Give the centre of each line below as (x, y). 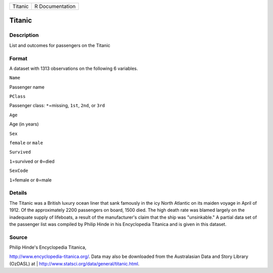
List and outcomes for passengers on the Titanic (60, 45)
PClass (17, 97)
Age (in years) (24, 124)
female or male (26, 143)
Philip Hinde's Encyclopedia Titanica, (48, 247)
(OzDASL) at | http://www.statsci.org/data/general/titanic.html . (74, 263)
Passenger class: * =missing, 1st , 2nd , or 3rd (57, 106)
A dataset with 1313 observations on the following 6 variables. (74, 68)
